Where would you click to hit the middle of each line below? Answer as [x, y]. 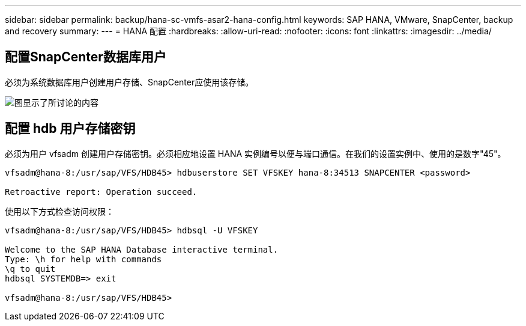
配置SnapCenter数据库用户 [86, 57]
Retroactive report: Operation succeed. [101, 192]
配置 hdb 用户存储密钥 [70, 129]
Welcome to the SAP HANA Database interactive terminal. [142, 249]
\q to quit [30, 269]
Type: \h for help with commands [83, 259]
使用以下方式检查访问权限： [59, 211]
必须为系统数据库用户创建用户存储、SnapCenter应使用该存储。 [129, 82]
